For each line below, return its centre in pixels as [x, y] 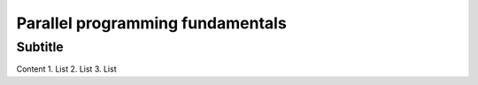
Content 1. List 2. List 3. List [66, 69]
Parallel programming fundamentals [151, 23]
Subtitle [40, 47]
